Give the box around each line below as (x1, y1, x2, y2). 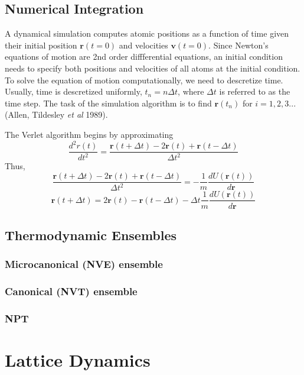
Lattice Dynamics (5, 348, 151, 372)
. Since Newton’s (208, 38, 269, 51)
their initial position (5, 38, 77, 51)
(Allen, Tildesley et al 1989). (5, 108, 108, 121)
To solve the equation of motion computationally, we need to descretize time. (5, 73, 283, 86)
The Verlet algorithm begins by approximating (5, 128, 174, 140)
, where (178, 85, 204, 98)
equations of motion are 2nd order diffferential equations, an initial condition (5, 50, 283, 63)
